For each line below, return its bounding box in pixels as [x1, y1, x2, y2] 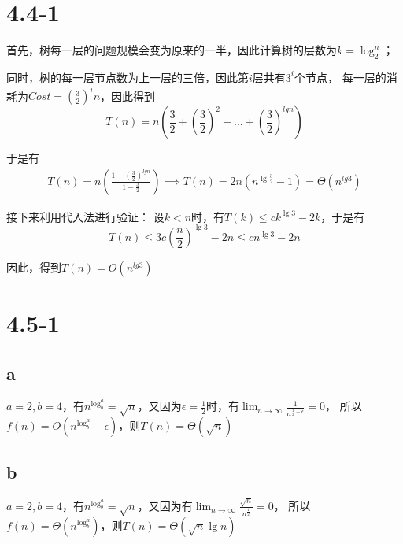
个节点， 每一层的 [294, 68, 386, 85]
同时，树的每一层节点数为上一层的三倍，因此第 [6, 68, 249, 85]
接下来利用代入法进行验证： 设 [6, 208, 165, 224]
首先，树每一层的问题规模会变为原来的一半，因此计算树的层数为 [6, 42, 337, 58]
